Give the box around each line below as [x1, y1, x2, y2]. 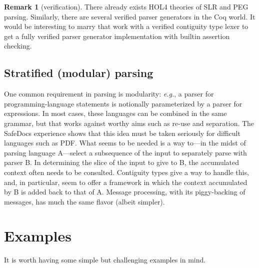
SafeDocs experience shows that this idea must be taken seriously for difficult [4, 127, 240, 138]
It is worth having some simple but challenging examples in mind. [4, 254, 206, 265]
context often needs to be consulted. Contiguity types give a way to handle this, [4, 166, 249, 177]
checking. [4, 40, 32, 51]
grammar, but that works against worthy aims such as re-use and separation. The [4, 117, 254, 128]
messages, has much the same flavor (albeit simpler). [4, 196, 165, 206]
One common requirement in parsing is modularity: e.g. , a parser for [4, 88, 214, 99]
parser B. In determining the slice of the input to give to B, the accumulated [4, 157, 239, 167]
